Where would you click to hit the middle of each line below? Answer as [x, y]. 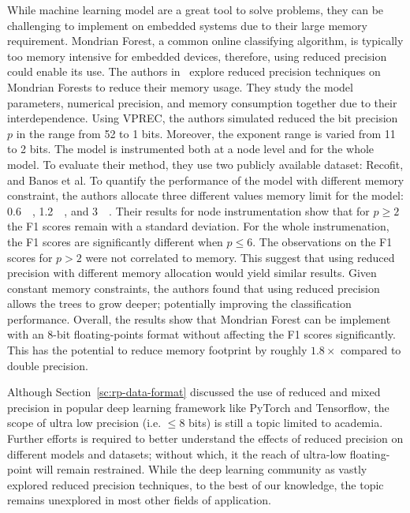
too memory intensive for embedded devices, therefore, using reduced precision [197, 56]
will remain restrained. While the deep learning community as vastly [201, 469]
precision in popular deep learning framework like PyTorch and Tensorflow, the [198, 407]
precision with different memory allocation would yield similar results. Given [192, 273]
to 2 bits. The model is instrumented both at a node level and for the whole [191, 149]
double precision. [48, 365]
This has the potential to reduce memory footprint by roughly [157, 350]
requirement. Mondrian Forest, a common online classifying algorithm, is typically [205, 41]
